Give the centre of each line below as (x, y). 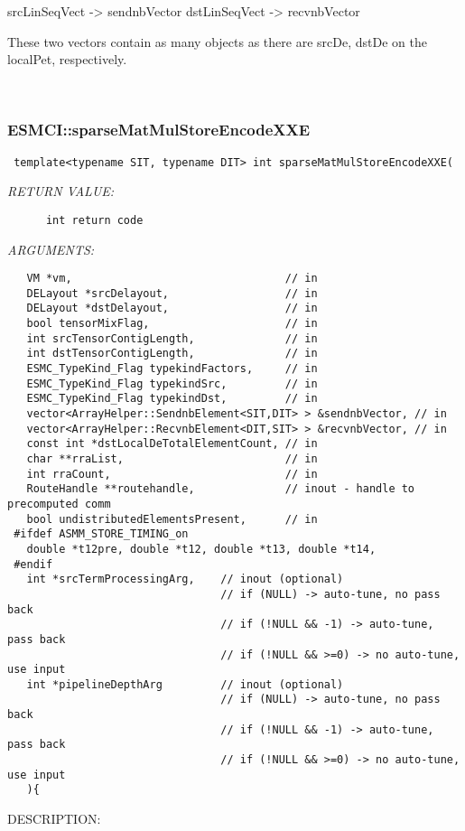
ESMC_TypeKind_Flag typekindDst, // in (172, 399)
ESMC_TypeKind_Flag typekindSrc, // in (172, 383)
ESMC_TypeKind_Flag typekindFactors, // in (172, 369)
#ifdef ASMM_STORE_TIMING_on (101, 534)
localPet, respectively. (67, 59)
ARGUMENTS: (51, 249)
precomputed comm (59, 504)
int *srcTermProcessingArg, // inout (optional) (185, 579)
